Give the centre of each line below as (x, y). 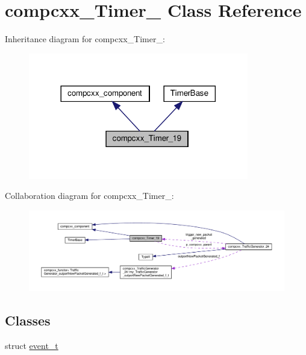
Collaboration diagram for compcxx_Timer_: (89, 196)
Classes (28, 320)
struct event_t (32, 346)
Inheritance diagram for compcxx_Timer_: (85, 39)
